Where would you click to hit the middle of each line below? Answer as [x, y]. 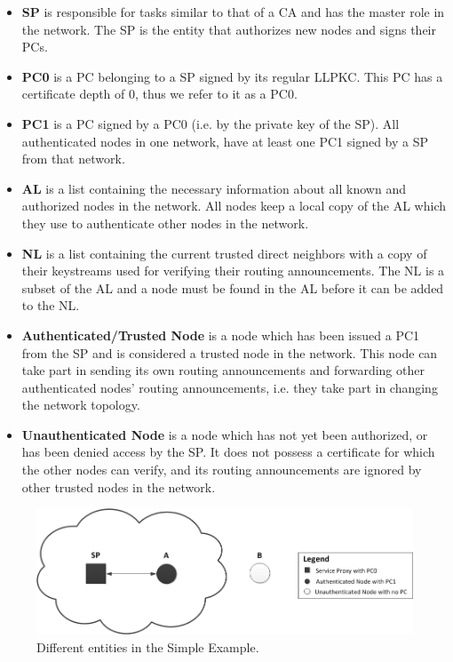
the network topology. [81, 405]
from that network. [73, 159]
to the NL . [51, 305]
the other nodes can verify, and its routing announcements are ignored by [222, 470]
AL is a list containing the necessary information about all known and [214, 188]
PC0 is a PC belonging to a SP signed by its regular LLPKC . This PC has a [232, 76]
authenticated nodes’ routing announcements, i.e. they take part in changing [230, 387]
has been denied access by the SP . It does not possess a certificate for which [228, 452]
